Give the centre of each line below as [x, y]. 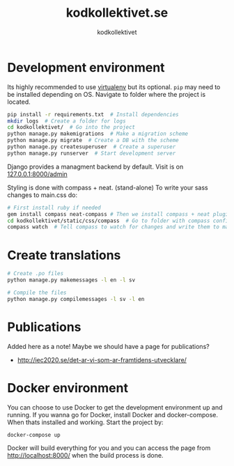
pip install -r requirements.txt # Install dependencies [93, 114]
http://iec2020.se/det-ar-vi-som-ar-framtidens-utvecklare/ [102, 359]
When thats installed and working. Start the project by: [85, 422]
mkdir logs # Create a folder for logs [67, 121]
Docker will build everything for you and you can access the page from [109, 448]
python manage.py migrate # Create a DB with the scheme [93, 141]
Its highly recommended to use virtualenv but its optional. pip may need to [114, 87]
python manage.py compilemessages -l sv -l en [76, 299]
